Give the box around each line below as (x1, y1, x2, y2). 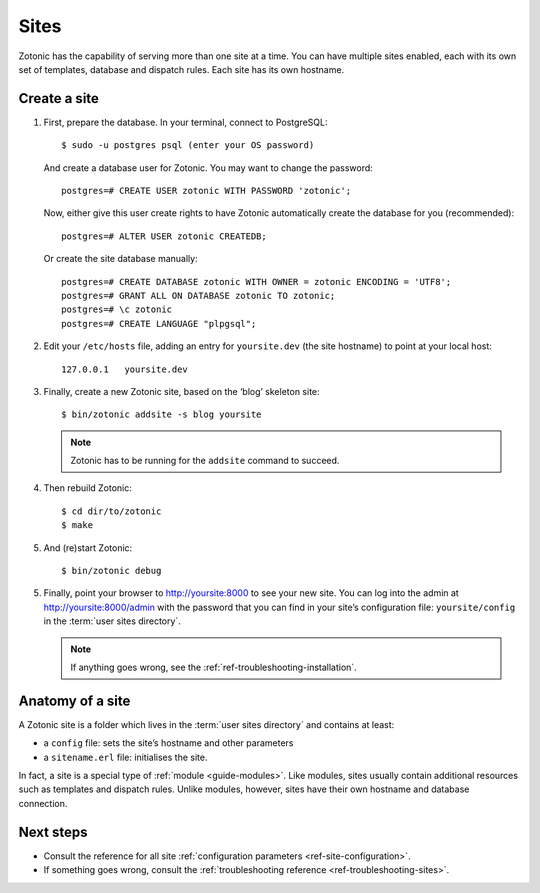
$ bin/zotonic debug (61, 565, 162, 577)
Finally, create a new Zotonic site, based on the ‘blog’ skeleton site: (43, 385, 320, 397)
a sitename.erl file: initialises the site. (43, 751, 208, 763)
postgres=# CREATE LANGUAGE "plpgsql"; (61, 318, 257, 329)
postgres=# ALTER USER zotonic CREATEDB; (61, 230, 267, 242)
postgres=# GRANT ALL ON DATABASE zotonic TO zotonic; (61, 290, 336, 301)
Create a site (18, 90, 100, 107)
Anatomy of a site (18, 692, 131, 709)
